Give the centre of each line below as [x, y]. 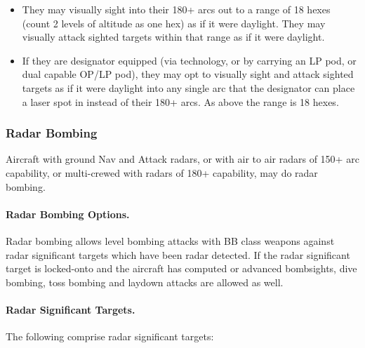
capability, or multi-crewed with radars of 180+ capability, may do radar [162, 172]
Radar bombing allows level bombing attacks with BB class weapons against [170, 240]
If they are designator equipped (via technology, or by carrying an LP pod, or [189, 60]
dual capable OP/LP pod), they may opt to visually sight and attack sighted [188, 74]
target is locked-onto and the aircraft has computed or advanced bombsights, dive [181, 268]
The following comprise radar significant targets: [110, 336]
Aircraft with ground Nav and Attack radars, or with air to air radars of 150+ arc [182, 159]
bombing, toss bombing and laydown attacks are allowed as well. [145, 282]
